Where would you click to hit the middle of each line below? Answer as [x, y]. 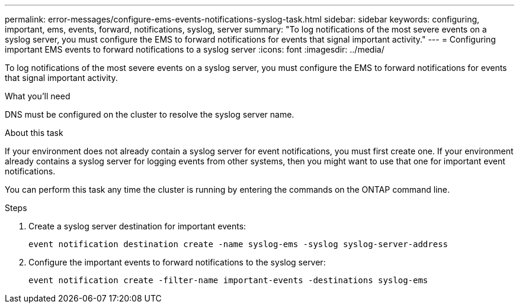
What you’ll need [38, 96]
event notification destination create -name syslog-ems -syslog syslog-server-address [238, 244]
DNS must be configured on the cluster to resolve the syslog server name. [150, 114]
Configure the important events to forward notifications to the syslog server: [177, 262]
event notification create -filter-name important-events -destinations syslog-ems [228, 280]
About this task [34, 133]
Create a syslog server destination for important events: [137, 226]
